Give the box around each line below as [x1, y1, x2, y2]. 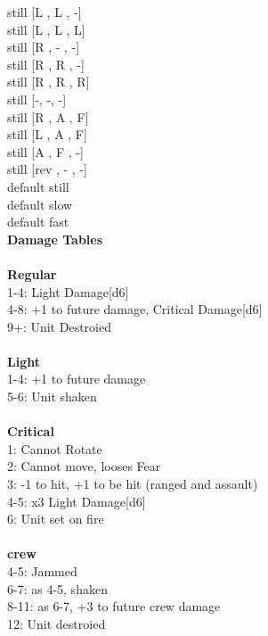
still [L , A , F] [7, 125, 87, 144]
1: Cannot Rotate [7, 439, 102, 458]
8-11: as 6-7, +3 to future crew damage [7, 597, 221, 615]
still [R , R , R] [7, 72, 90, 91]
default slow [7, 194, 73, 213]
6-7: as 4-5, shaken [7, 579, 108, 598]
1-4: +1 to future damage [7, 369, 146, 388]
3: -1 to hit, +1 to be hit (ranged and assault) [7, 475, 258, 493]
